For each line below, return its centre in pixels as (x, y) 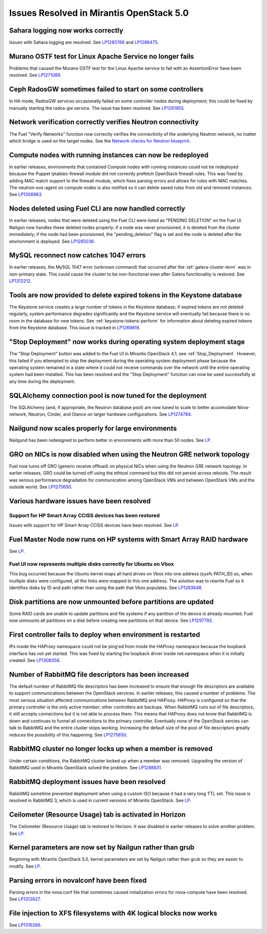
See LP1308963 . (26, 194)
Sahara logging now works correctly (66, 30)
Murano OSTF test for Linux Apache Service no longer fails (102, 56)
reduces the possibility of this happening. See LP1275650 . (68, 735)
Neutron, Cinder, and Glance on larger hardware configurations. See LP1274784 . (110, 414)
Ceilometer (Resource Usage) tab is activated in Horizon (97, 815)
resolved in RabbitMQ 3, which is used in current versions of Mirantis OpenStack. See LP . (100, 800)
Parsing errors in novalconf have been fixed (78, 880)
